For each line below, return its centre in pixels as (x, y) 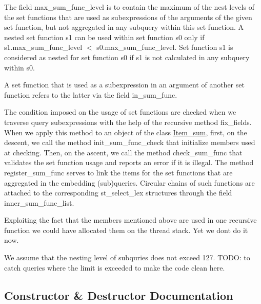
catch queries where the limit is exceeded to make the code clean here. (115, 267)
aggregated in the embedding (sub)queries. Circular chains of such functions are (129, 182)
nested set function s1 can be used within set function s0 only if (104, 37)
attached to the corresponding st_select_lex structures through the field (118, 193)
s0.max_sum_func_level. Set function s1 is (165, 47)
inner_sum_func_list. (39, 202)
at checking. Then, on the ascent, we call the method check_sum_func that (123, 152)
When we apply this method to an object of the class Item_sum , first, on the (126, 132)
